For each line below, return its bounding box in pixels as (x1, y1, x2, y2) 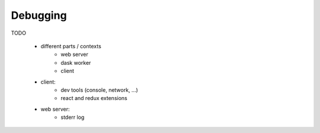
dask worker (60, 59, 91, 66)
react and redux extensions (60, 95, 127, 102)
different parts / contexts (40, 42, 102, 49)
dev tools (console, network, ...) (60, 86, 139, 94)
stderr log (60, 114, 85, 121)
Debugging (11, 9, 68, 22)
